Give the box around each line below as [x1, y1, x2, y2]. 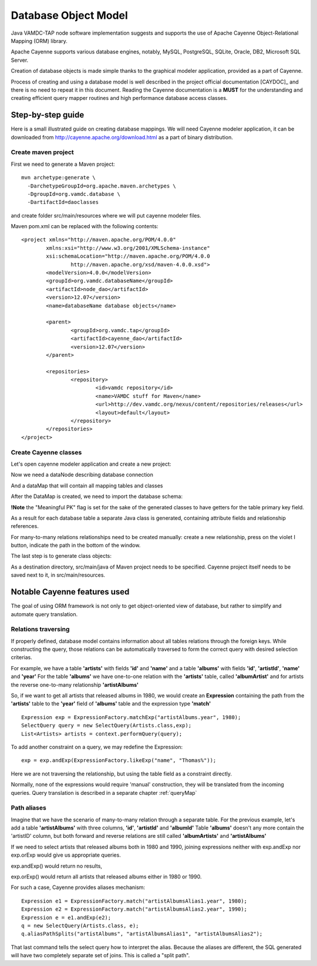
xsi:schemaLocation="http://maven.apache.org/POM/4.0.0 [46, 253, 211, 260]
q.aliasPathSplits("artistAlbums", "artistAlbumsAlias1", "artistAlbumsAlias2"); [21, 931, 263, 937]
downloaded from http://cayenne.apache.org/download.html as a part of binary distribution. [11, 133, 233, 141]
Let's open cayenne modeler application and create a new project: [11, 460, 171, 467]
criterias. [11, 654, 32, 661]
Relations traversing [11, 625, 70, 633]
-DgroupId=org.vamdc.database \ [27, 190, 120, 197]
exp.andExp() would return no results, [11, 862, 103, 870]
